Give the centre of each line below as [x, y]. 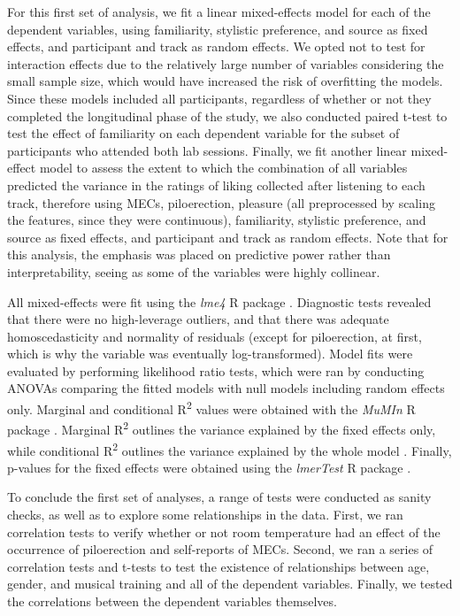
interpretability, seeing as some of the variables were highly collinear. [194, 271]
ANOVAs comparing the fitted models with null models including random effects [226, 388]
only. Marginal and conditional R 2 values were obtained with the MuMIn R [211, 408]
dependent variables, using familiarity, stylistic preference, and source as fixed [218, 29]
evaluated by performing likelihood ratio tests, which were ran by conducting [216, 370]
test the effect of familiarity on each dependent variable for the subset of [203, 133]
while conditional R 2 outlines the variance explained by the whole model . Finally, [230, 449]
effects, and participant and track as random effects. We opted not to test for [216, 46]
